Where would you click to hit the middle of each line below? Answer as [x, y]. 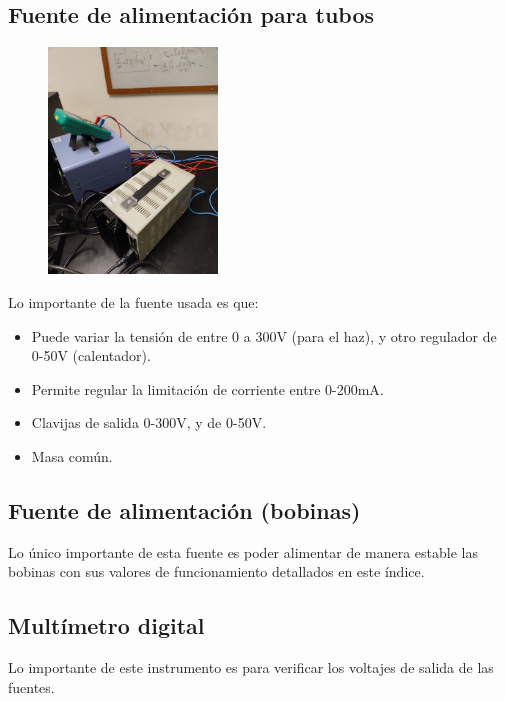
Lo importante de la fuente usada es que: [133, 302]
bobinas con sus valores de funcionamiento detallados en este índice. [216, 571]
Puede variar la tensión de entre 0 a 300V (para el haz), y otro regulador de [264, 335]
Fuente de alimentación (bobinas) [184, 510]
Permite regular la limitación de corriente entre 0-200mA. [207, 388]
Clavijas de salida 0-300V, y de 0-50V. [149, 422]
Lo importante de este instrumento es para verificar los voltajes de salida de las [251, 667]
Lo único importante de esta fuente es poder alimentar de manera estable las [243, 551]
